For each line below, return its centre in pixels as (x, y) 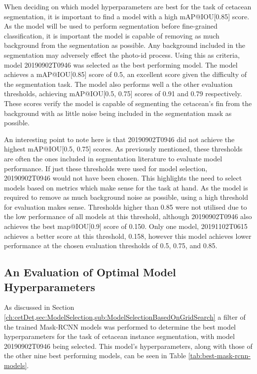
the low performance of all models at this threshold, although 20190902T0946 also (128, 216)
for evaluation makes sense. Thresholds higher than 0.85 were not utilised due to (126, 206)
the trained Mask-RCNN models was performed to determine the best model (120, 326)
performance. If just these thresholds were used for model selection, (106, 168)
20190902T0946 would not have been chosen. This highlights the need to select (123, 178)
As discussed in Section (39, 307)
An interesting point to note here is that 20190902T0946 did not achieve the (119, 139)
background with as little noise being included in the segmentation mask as (118, 113)
